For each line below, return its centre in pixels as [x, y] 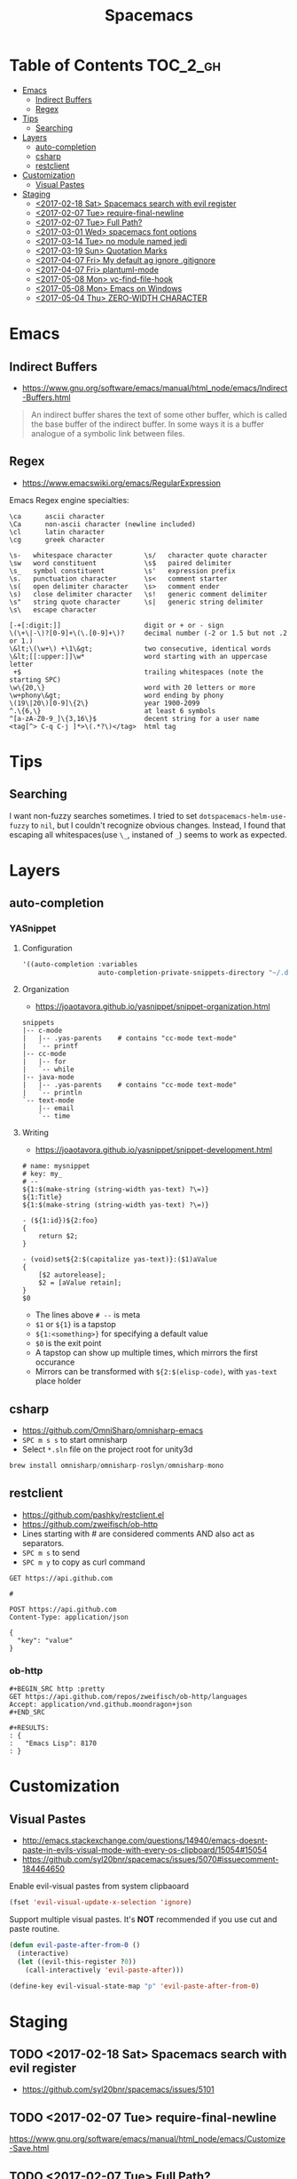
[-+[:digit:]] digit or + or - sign [117, 625]
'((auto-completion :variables [80, 964]
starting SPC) [35, 680]
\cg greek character [57, 540]
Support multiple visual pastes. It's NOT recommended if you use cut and [143, 1919]
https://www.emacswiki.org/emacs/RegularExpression [121, 483]
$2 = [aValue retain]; [80, 1283]
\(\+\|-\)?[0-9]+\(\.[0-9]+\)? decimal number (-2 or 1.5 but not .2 [148, 633]
